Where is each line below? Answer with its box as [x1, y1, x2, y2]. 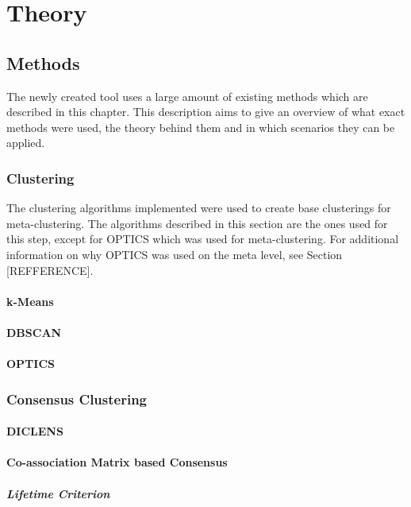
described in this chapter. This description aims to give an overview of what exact [6, 103, 405, 120]
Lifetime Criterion [6, 485, 110, 501]
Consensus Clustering [6, 389, 147, 408]
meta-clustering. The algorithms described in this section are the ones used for [6, 215, 388, 231]
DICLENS [6, 423, 63, 439]
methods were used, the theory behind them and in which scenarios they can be [6, 118, 395, 135]
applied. [6, 134, 45, 151]
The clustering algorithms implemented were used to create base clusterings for [6, 199, 391, 216]
